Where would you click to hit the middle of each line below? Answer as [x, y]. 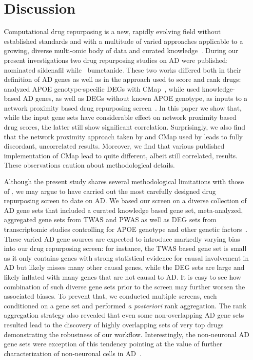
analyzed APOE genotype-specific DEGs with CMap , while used [102, 88]
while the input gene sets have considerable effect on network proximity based [120, 117]
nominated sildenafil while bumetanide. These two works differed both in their [123, 69]
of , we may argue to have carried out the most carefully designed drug [110, 191]
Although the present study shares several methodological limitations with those [124, 181]
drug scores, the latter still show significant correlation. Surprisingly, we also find [125, 127]
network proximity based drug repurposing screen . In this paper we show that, [123, 107]
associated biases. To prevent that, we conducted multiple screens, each [110, 296]
